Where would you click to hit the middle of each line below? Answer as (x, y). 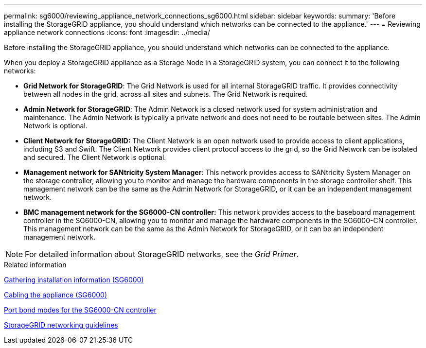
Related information (35, 265)
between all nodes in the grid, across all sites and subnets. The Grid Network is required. (166, 94)
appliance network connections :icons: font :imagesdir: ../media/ (107, 32)
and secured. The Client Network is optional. (95, 157)
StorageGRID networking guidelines (61, 325)
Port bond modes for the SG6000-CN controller (80, 310)
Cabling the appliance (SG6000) (56, 295)
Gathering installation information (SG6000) (74, 280)
